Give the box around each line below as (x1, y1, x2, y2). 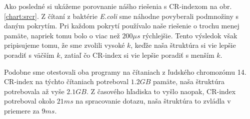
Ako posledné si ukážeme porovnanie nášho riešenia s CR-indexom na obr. (4, 1, 232, 11)
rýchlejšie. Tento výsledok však (142, 30, 237, 40)
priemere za (4, 105, 39, 116)
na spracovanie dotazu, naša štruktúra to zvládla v (75, 96, 231, 106)
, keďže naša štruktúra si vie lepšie (130, 40, 236, 50)
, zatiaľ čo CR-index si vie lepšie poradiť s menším (60, 49, 214, 60)
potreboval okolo (4, 96, 55, 106)
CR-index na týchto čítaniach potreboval (4, 76, 129, 87)
